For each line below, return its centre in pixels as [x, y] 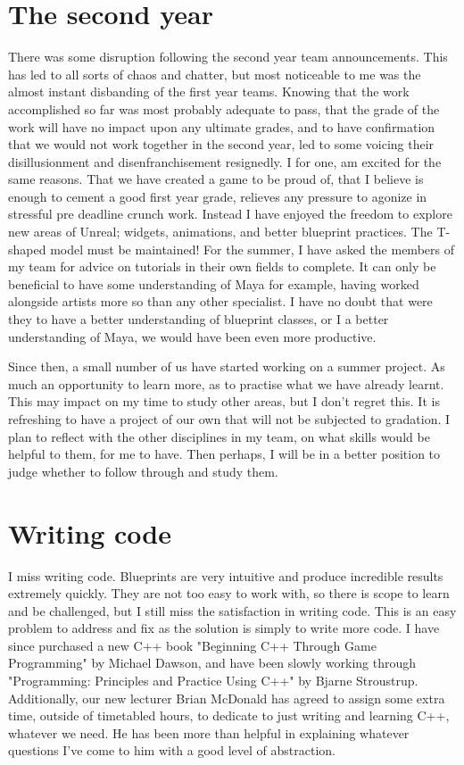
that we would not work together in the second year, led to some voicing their [221, 144]
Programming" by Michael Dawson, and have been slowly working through [212, 663]
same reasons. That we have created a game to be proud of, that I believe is [216, 179]
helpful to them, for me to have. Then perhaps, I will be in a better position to [224, 454]
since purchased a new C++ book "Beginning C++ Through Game [192, 645]
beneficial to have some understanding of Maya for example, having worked [214, 283]
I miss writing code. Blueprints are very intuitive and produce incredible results [226, 575]
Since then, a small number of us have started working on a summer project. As [227, 366]
